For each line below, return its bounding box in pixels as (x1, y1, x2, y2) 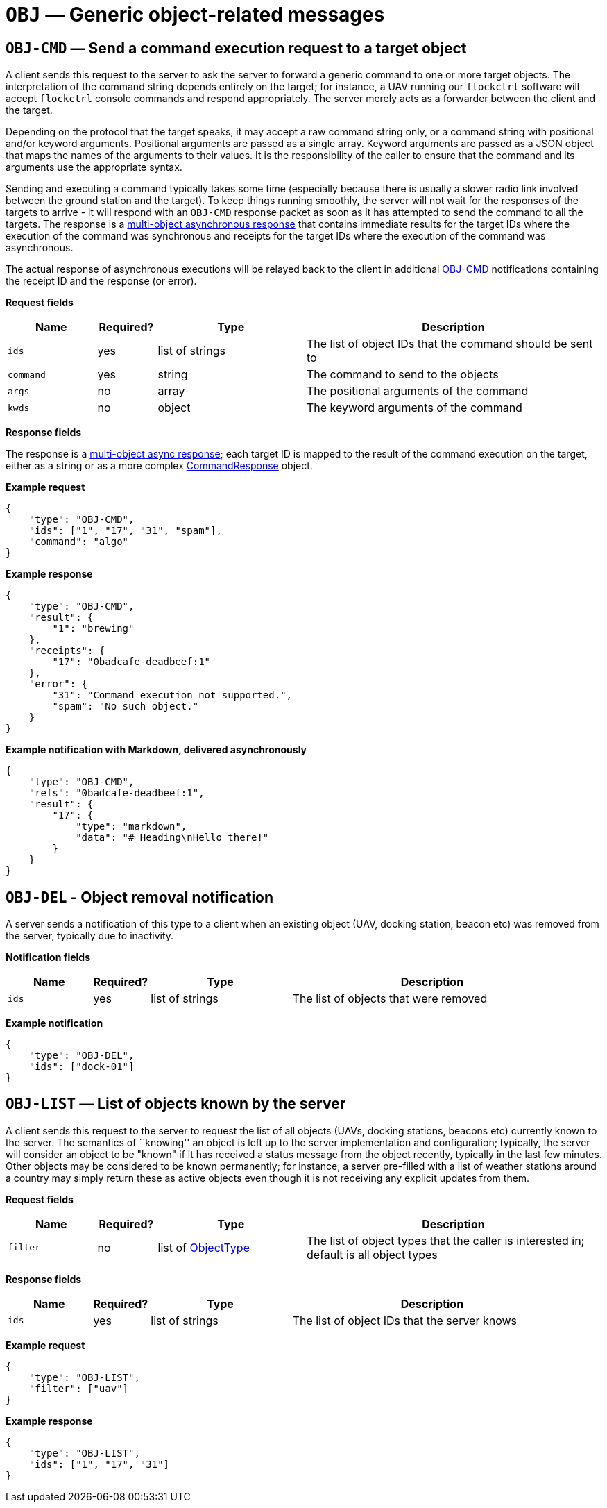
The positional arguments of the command (307, 384, 529, 399)
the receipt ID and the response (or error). (6, 275, 197, 287)
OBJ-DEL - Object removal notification (6, 888, 274, 906)
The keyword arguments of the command (307, 401, 522, 415)
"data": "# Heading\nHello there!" (76, 832, 269, 844)
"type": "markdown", (76, 821, 187, 832)
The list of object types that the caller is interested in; (307, 1233, 585, 1248)
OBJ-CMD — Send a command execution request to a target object (6, 39, 467, 57)
